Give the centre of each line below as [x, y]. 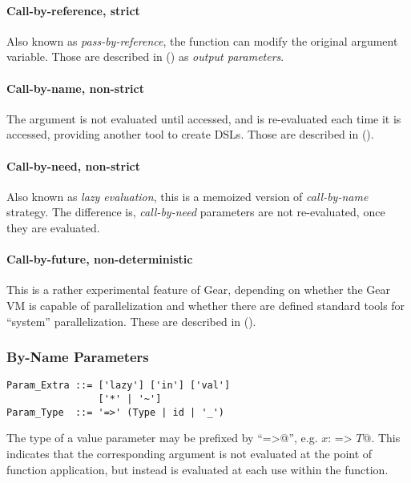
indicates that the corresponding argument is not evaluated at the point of [189, 453]
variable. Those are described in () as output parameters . [145, 56]
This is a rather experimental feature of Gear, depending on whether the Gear [198, 290]
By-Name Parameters [78, 357]
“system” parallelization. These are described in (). [131, 321]
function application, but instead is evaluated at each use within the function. [197, 469]
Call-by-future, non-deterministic [100, 259]
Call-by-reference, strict [73, 10]
